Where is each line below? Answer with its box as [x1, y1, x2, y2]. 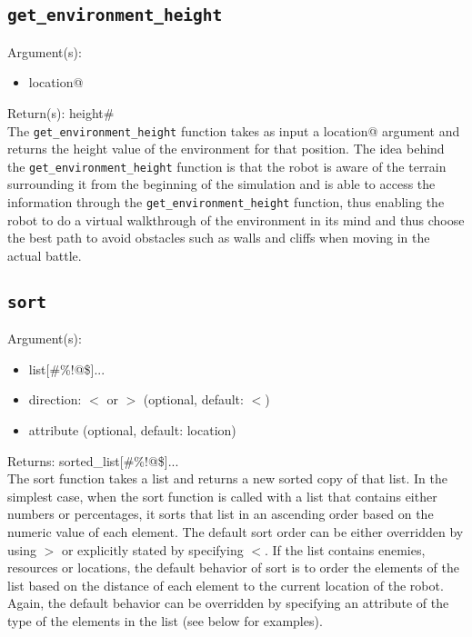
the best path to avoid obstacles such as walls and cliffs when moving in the [7, 228, 430, 247]
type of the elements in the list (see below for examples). [7, 612, 323, 630]
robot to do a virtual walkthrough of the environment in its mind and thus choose [7, 210, 465, 229]
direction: [28, 390, 82, 409]
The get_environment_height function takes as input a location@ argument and [7, 121, 460, 140]
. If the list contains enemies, [265, 540, 426, 559]
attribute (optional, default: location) [28, 421, 236, 440]
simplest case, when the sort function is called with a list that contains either [7, 486, 437, 505]
